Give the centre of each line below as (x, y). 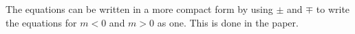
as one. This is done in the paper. (228, 22)
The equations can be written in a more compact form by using (139, 9)
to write (333, 9)
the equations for (41, 22)
